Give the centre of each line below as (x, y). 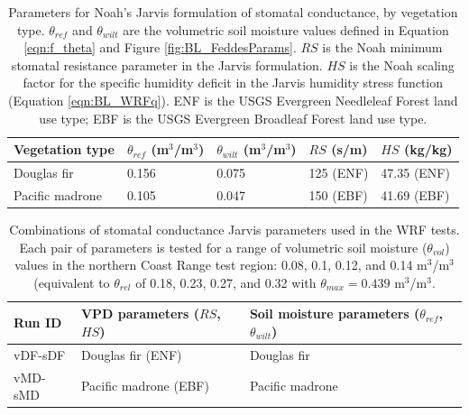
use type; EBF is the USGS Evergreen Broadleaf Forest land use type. (233, 118)
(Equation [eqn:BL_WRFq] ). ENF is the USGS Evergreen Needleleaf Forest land (233, 100)
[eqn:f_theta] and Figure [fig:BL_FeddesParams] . (160, 47)
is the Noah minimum (382, 47)
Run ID (38, 323)
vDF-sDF (40, 354)
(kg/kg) (428, 149)
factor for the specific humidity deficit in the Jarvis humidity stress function (233, 83)
